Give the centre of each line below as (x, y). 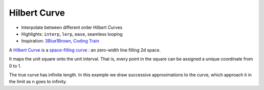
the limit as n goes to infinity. (38, 82)
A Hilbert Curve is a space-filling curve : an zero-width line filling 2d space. (85, 50)
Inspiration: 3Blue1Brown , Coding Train (60, 41)
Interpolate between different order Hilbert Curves (72, 27)
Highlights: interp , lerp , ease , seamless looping (72, 34)
